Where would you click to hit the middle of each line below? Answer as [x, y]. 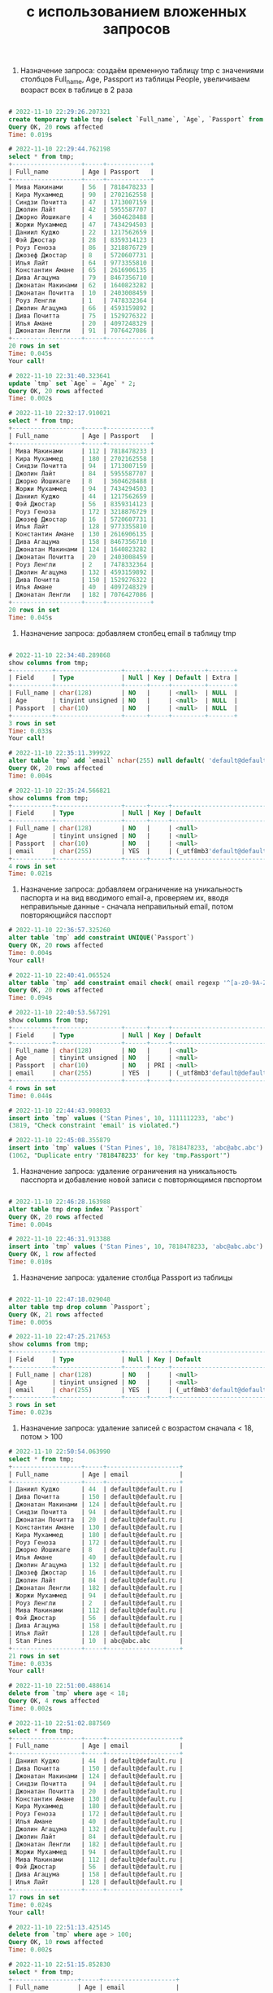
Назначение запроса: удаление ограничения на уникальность [128, 1171]
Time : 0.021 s [30, 874]
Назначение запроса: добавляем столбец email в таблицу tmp [128, 633]
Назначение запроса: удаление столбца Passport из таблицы [126, 1277]
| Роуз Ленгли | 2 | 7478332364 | [81, 564]
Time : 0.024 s [30, 1905]
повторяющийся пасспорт [66, 915]
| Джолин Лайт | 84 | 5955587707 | [81, 474]
